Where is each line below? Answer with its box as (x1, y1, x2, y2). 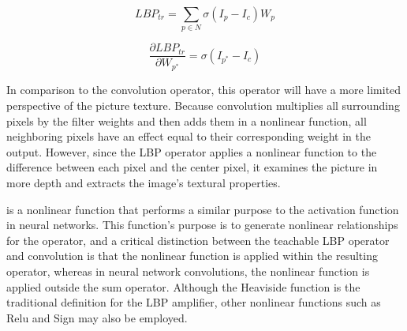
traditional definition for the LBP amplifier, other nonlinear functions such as (6, 294, 381, 310)
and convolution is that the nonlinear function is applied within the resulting (6, 247, 378, 264)
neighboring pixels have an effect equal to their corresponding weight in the (6, 128, 371, 145)
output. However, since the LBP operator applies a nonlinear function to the (6, 143, 377, 160)
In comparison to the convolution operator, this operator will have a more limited (6, 81, 401, 98)
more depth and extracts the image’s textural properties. (6, 174, 281, 190)
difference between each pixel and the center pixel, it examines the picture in (6, 159, 378, 175)
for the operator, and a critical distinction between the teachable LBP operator (6, 231, 390, 248)
